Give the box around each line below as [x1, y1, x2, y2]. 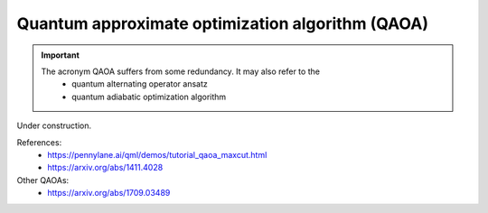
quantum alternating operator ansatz [71, 79, 208, 89]
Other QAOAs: [16, 174, 70, 185]
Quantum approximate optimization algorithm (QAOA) [16, 14, 429, 33]
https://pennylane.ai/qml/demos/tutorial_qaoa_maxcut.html [47, 149, 267, 160]
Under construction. [16, 120, 92, 131]
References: [16, 136, 62, 148]
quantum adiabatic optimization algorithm [71, 91, 227, 102]
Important [41, 50, 80, 60]
